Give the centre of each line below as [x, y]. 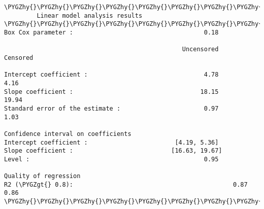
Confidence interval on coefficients [68, 134]
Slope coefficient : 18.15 [111, 92]
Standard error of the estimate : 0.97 [111, 108]
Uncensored [200, 49]
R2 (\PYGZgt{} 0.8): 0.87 [126, 184]
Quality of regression [42, 176]
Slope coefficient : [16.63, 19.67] [113, 151]
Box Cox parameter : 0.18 [111, 32]
